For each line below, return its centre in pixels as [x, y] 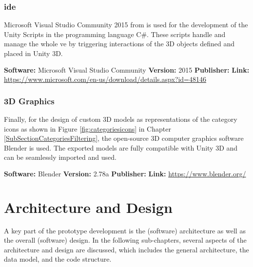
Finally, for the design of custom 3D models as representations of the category [121, 119]
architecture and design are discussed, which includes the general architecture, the [126, 249]
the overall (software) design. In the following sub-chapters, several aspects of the [125, 240]
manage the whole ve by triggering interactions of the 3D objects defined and [119, 44]
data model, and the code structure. [58, 259]
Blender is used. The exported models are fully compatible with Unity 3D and [121, 147]
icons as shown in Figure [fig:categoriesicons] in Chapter [88, 128]
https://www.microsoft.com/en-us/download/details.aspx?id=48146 [105, 79]
